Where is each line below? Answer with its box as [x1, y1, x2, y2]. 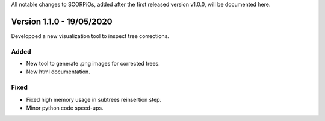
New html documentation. [26, 68, 90, 75]
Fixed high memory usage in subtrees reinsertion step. [26, 96, 162, 103]
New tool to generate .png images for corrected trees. [26, 60, 160, 67]
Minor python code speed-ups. [26, 104, 104, 111]
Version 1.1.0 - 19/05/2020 [11, 16, 113, 26]
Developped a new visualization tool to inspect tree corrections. [11, 32, 170, 39]
